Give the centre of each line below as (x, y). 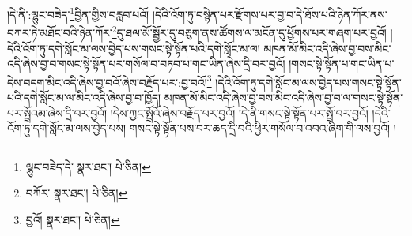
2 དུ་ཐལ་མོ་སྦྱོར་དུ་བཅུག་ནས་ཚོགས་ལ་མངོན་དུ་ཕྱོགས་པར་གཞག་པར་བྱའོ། (249, 31)
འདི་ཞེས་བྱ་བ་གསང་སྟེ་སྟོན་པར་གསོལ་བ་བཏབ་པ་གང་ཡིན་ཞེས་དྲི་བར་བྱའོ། (146, 64)
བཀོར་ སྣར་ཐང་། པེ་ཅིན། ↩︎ (77, 193)
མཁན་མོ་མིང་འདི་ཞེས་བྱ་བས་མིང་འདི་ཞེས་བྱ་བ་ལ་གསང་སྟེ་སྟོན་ (283, 97)
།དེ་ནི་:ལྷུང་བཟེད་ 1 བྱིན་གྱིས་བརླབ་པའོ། (78, 13)
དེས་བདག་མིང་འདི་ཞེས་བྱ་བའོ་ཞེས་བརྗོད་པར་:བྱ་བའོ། (107, 82)
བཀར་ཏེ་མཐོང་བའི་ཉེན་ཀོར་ (60, 32)
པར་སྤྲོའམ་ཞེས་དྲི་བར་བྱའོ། (57, 112)
